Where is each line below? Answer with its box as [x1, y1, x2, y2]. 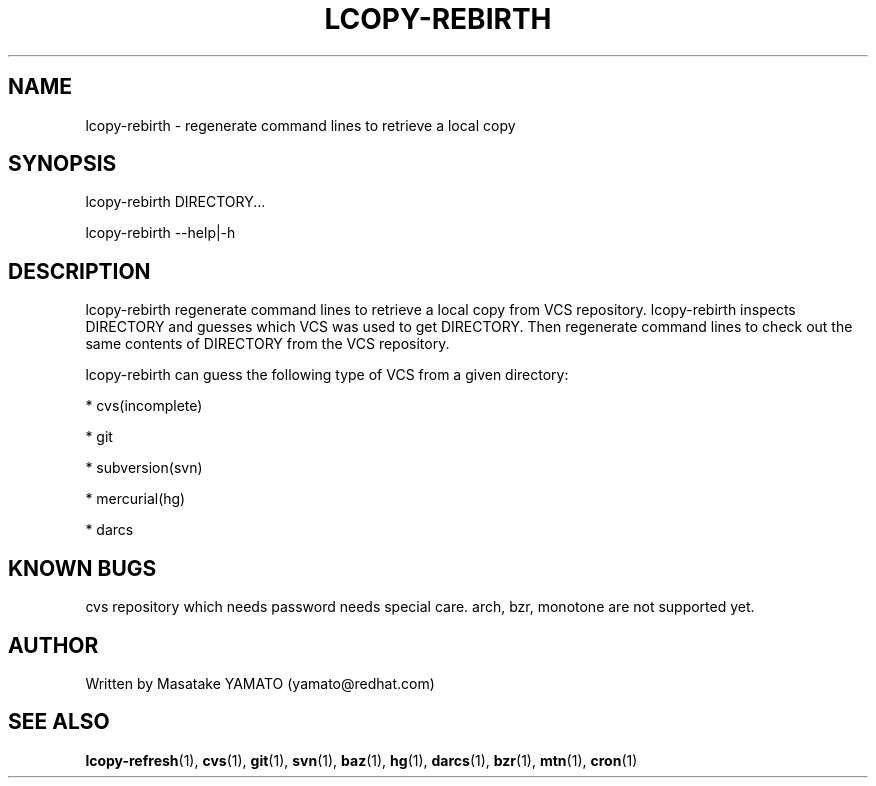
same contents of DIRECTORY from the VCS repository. [85, 335, 450, 353]
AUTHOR [8, 632, 99, 658]
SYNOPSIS [8, 151, 117, 177]
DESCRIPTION [8, 258, 151, 284]
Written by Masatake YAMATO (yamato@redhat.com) [85, 674, 435, 692]
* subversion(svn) [85, 459, 203, 477]
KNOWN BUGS [8, 555, 157, 581]
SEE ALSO [8, 709, 110, 735]
